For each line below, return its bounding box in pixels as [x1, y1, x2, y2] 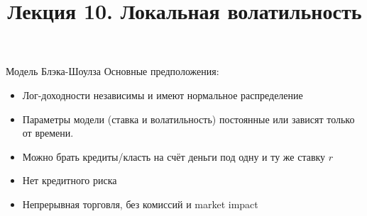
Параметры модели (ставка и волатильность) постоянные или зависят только [22, 111, 355, 126]
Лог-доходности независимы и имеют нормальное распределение [22, 87, 303, 102]
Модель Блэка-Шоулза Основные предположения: [6, 64, 219, 79]
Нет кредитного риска [22, 173, 117, 188]
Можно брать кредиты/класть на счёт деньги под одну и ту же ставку [22, 149, 326, 164]
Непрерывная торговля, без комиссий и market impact [22, 196, 258, 211]
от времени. [22, 125, 74, 140]
